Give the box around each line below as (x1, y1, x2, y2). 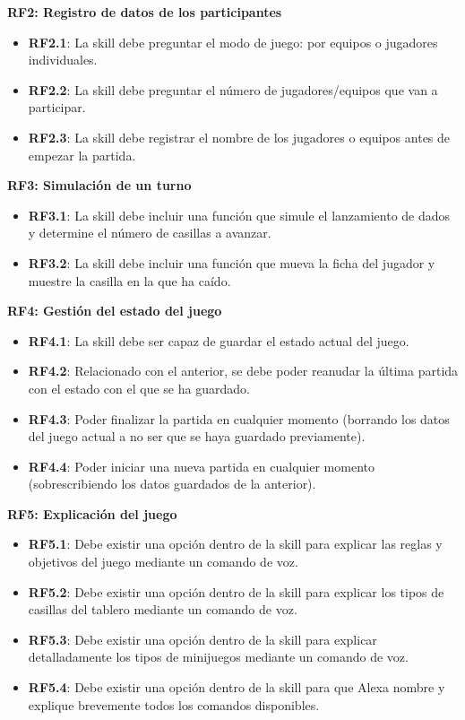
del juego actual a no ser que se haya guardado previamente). (28, 427, 366, 446)
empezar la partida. (28, 145, 136, 164)
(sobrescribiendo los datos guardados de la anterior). (28, 474, 316, 493)
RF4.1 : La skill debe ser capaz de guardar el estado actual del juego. (28, 331, 409, 350)
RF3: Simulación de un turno (7, 176, 192, 195)
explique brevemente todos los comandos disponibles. (28, 695, 320, 714)
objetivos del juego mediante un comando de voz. (28, 552, 298, 571)
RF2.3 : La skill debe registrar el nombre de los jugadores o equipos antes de (28, 127, 451, 146)
